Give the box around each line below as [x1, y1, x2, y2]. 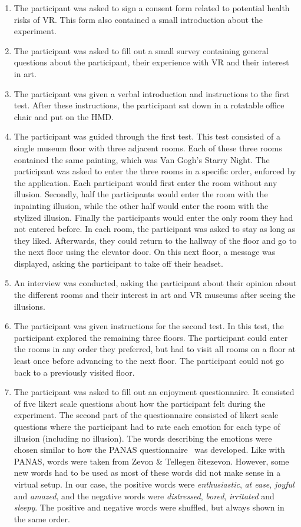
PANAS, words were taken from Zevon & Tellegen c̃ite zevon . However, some [14, 455, 289, 467]
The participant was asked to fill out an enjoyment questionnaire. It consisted [14, 386, 295, 398]
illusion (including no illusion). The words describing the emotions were [14, 432, 272, 444]
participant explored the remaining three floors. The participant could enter [14, 331, 288, 343]
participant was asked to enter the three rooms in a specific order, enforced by [14, 165, 296, 177]
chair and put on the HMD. [14, 110, 114, 122]
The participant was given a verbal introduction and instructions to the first [14, 87, 290, 100]
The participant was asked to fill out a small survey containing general [14, 44, 269, 57]
